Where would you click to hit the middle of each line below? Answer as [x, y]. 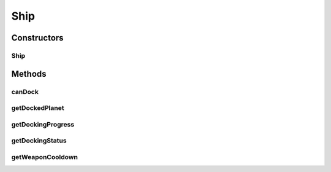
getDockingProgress [43, 124]
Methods [29, 74]
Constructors [37, 38]
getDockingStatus [39, 141]
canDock [25, 92]
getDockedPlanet [38, 108]
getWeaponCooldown [44, 157]
